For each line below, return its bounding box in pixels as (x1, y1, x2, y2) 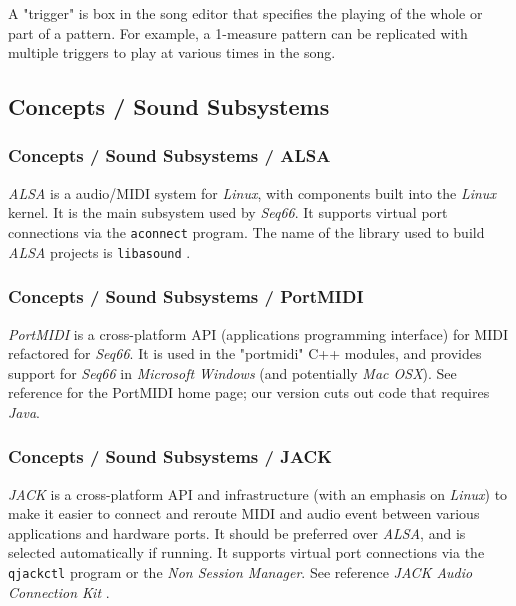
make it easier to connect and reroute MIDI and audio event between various (8, 503, 480, 524)
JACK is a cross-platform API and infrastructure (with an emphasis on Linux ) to (8, 483, 508, 504)
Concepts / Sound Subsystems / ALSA (8, 143, 331, 168)
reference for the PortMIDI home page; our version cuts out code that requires (8, 382, 490, 403)
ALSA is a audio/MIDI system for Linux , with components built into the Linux (8, 182, 496, 203)
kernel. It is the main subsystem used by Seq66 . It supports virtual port (8, 202, 448, 223)
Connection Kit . (8, 581, 110, 602)
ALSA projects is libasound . (8, 241, 191, 262)
